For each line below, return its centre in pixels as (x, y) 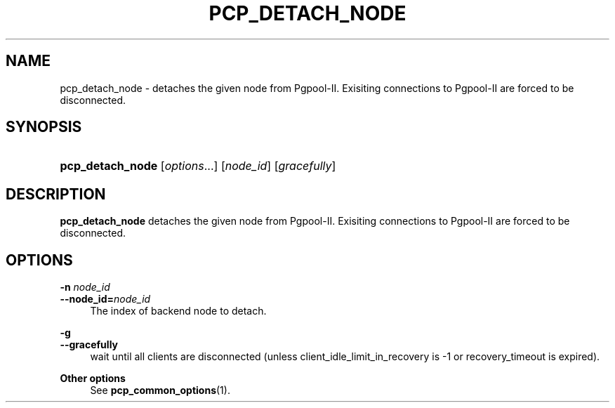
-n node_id (85, 287)
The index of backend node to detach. (178, 311)
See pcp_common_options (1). (160, 390)
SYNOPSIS (44, 127)
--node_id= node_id (105, 299)
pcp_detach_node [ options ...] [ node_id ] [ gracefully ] (198, 166)
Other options (93, 379)
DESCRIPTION (56, 194)
